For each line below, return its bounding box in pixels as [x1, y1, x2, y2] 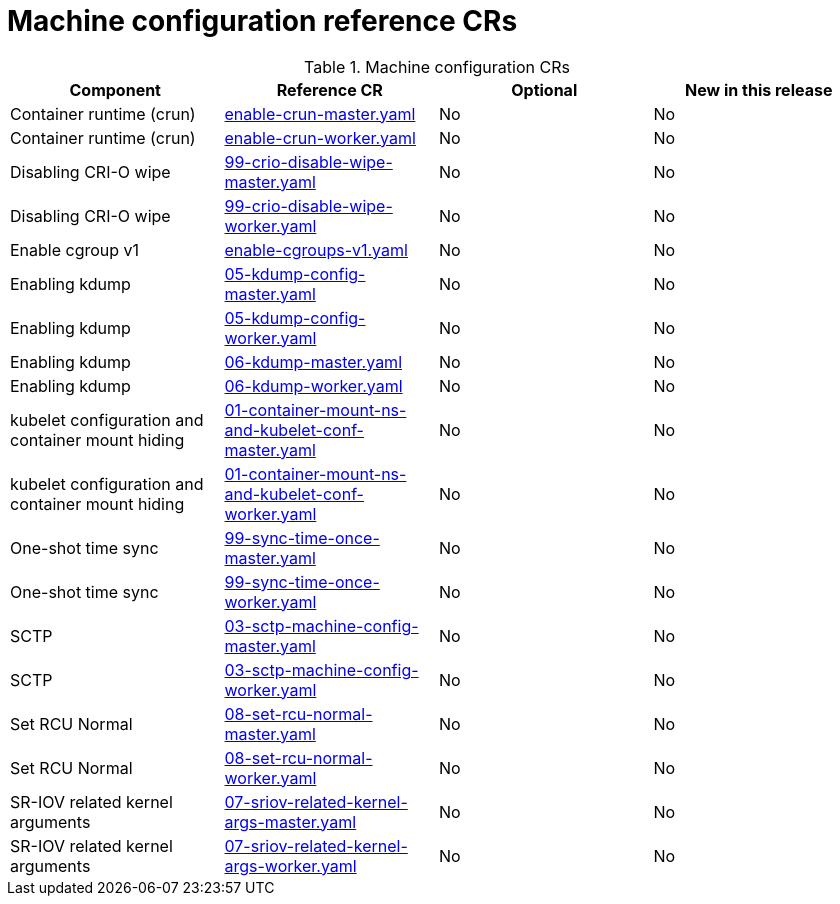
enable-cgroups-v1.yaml [224, 239, 408, 260]
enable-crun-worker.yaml [224, 127, 416, 148]
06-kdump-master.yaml [224, 351, 402, 372]
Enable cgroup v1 [10, 239, 140, 260]
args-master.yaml [224, 811, 357, 832]
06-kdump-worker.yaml [224, 375, 403, 396]
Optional [511, 79, 578, 100]
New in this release [685, 79, 833, 100]
